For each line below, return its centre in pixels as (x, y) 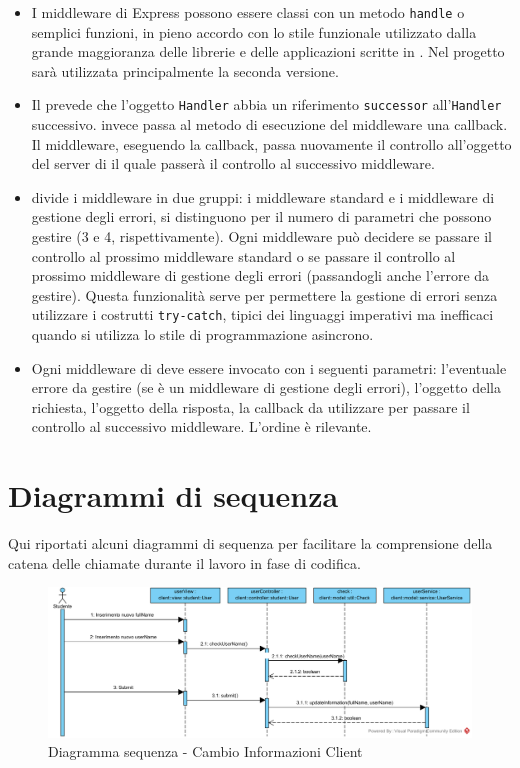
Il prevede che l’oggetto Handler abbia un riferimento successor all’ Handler (266, 104)
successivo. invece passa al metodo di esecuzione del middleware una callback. (269, 124)
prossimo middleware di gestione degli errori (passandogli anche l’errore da (260, 275)
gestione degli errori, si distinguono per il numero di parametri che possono (261, 216)
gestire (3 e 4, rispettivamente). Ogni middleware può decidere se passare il (261, 236)
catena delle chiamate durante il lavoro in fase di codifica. (184, 562)
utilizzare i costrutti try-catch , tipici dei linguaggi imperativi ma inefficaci (262, 314)
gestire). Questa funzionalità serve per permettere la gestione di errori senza (264, 294)
